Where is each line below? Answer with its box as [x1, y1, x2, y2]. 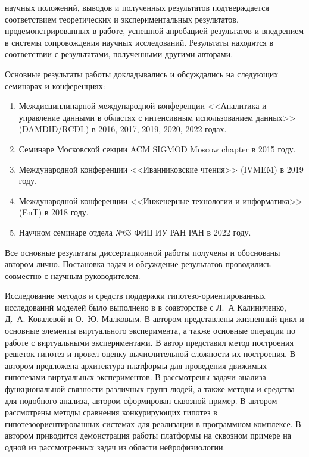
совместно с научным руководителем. [5, 269, 141, 281]
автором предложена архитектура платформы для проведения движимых [5, 359, 267, 371]
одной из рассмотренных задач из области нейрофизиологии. [5, 441, 226, 453]
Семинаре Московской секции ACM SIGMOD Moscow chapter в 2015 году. [18, 142, 296, 155]
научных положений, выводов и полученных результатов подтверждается [5, 1, 269, 13]
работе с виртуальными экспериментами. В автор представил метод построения [5, 336, 294, 348]
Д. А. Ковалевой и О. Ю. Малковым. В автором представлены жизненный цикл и [5, 312, 304, 325]
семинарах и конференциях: [5, 79, 105, 92]
